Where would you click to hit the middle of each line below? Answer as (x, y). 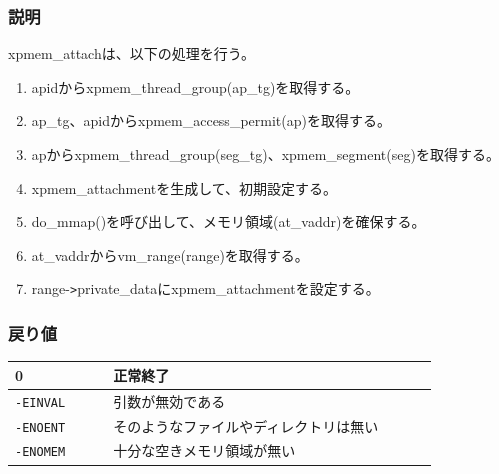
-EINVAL (40, 402)
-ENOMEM (40, 452)
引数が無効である (169, 400)
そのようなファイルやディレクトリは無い (246, 425)
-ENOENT (40, 427)
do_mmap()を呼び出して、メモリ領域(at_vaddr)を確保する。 (228, 221)
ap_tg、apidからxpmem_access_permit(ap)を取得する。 (211, 120)
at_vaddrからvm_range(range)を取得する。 (170, 254)
